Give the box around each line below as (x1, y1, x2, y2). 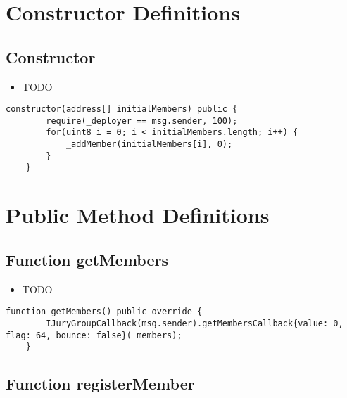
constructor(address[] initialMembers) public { (6, 104, 238, 115)
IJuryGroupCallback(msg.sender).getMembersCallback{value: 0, (46, 318, 343, 328)
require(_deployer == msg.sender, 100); (46, 115, 238, 126)
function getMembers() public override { (6, 307, 203, 317)
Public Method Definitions (6, 200, 270, 229)
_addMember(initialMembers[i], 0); (65, 139, 233, 150)
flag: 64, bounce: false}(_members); (6, 330, 182, 340)
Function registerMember (6, 373, 195, 394)
